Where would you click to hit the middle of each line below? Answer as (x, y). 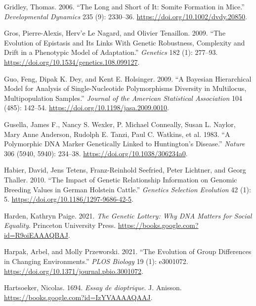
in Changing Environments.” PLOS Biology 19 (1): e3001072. (96, 261)
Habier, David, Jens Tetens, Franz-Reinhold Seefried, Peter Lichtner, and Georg (125, 170)
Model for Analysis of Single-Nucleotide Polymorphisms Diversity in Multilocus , (125, 88)
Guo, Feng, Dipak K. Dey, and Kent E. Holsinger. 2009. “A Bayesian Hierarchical (128, 78)
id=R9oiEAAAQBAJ (36, 235)
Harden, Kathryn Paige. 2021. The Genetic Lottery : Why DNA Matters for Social (128, 215)
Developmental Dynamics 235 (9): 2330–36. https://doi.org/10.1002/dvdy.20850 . (126, 16)
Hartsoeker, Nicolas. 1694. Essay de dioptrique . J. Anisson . (93, 287)
